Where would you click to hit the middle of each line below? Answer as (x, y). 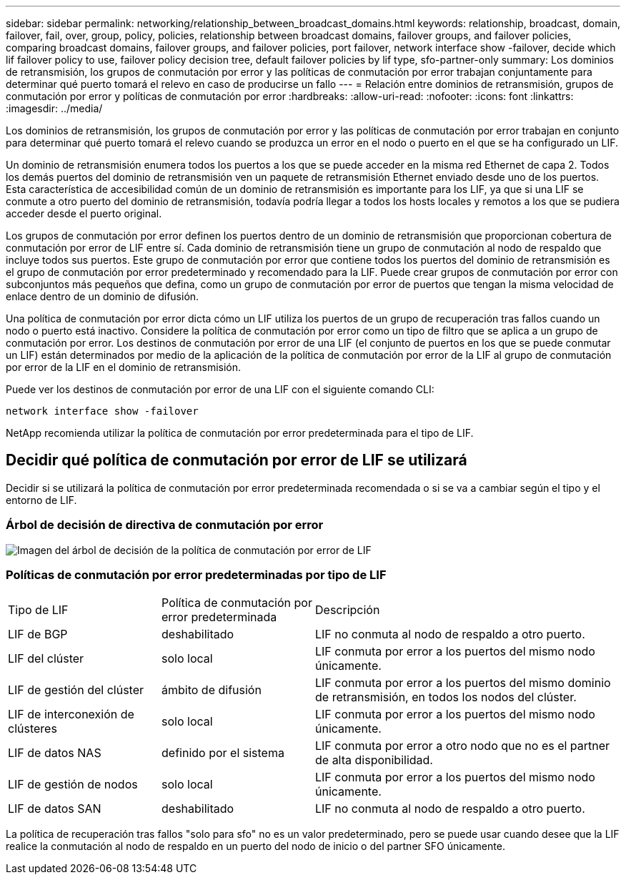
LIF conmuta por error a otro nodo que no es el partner (463, 746)
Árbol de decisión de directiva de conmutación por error (165, 525)
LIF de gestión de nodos (73, 785)
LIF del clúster (46, 659)
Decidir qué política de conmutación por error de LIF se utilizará (237, 460)
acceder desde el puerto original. (84, 213)
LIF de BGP (38, 634)
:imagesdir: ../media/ (54, 108)
